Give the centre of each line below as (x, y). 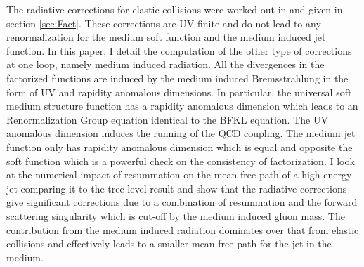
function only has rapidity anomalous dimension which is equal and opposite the (180, 146)
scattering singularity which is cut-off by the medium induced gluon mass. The (176, 215)
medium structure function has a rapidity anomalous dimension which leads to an (182, 106)
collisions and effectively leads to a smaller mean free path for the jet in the (169, 243)
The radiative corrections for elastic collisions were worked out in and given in (175, 9)
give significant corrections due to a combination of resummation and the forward (182, 202)
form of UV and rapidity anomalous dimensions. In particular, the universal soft (179, 92)
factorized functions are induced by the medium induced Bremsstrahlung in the (177, 78)
